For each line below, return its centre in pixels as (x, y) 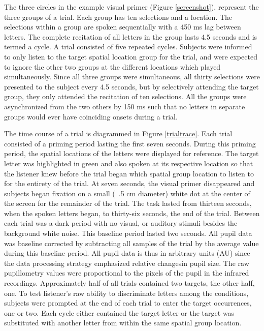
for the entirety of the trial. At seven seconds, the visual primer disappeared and (129, 183)
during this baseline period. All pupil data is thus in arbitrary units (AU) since (127, 253)
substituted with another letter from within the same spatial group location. (123, 323)
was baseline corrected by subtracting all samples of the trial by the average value (131, 243)
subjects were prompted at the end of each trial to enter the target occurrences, (128, 303)
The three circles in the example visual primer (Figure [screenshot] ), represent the (131, 7)
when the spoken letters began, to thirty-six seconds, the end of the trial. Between (132, 213)
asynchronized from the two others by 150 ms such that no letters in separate (125, 106)
